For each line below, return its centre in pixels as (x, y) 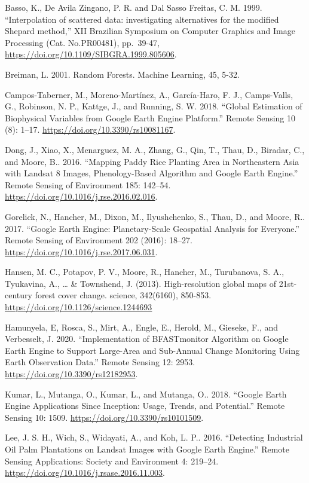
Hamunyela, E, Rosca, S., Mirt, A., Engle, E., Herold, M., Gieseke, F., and (142, 327)
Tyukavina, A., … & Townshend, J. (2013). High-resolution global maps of (140, 283)
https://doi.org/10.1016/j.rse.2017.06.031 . (81, 251)
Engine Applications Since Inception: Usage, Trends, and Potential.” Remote (145, 406)
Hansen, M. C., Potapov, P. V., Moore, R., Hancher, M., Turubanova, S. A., (145, 272)
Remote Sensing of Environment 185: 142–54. (88, 184)
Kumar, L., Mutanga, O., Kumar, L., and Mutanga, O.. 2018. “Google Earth (146, 394)
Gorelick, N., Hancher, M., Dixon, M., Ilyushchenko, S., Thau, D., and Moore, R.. (155, 216)
